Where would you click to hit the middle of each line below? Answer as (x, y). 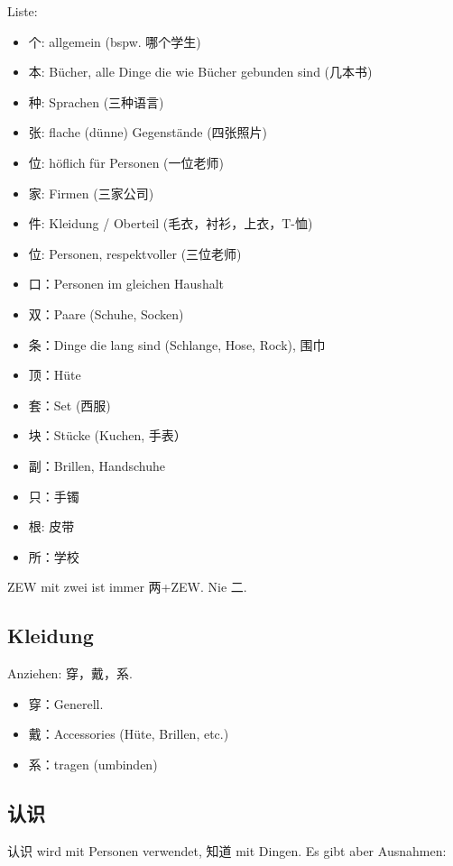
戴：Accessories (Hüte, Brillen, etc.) (129, 734)
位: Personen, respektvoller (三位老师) (135, 253)
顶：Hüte (55, 375)
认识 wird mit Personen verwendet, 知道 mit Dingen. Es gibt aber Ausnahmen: (227, 850)
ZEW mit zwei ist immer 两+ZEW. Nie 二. (127, 587)
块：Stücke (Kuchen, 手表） (107, 435)
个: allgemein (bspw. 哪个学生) (115, 41)
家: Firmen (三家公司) (91, 193)
